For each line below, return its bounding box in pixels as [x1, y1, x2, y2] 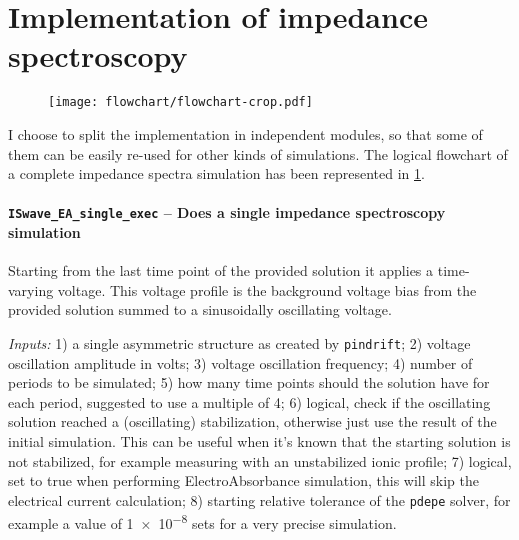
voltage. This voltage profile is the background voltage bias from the [57, 279, 477, 300]
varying [8, 279, 54, 300]
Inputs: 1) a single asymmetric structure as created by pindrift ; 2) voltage [8, 332, 471, 353]
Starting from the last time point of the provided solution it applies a [8, 260, 434, 281]
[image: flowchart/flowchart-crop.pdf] [48, 95, 313, 110]
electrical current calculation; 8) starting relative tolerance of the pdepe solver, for [8, 489, 511, 510]
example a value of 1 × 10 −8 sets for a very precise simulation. [8, 510, 397, 534]
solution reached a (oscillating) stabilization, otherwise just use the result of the [8, 411, 497, 432]
